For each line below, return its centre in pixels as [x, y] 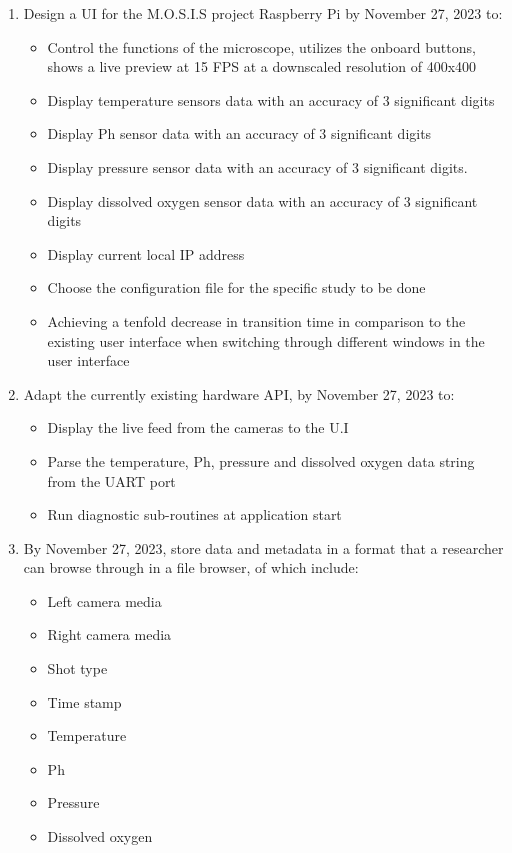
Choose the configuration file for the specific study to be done [236, 287]
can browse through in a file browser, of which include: [191, 567]
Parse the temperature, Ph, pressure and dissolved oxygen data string [261, 460]
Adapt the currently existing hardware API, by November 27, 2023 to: [239, 393]
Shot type [77, 668]
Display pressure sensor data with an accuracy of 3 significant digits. [257, 166]
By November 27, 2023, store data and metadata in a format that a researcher [263, 547]
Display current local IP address [146, 253]
